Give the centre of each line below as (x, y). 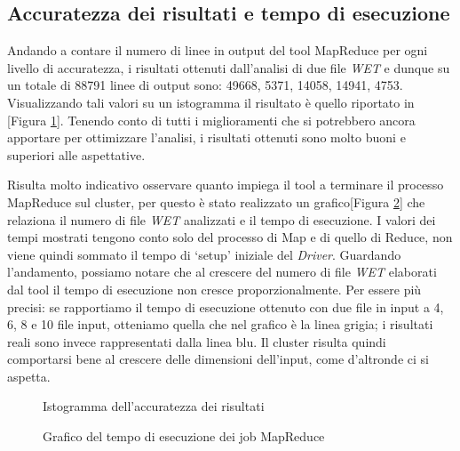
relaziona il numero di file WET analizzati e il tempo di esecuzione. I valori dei (222, 219)
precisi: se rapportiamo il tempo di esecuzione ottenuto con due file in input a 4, (226, 306)
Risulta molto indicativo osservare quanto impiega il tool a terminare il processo (226, 185)
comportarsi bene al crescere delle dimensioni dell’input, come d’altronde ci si (218, 359)
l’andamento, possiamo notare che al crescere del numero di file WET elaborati (222, 272)
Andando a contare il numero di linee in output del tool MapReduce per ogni (218, 50)
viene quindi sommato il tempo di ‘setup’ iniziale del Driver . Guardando (204, 254)
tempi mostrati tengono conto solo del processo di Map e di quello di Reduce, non (230, 237)
